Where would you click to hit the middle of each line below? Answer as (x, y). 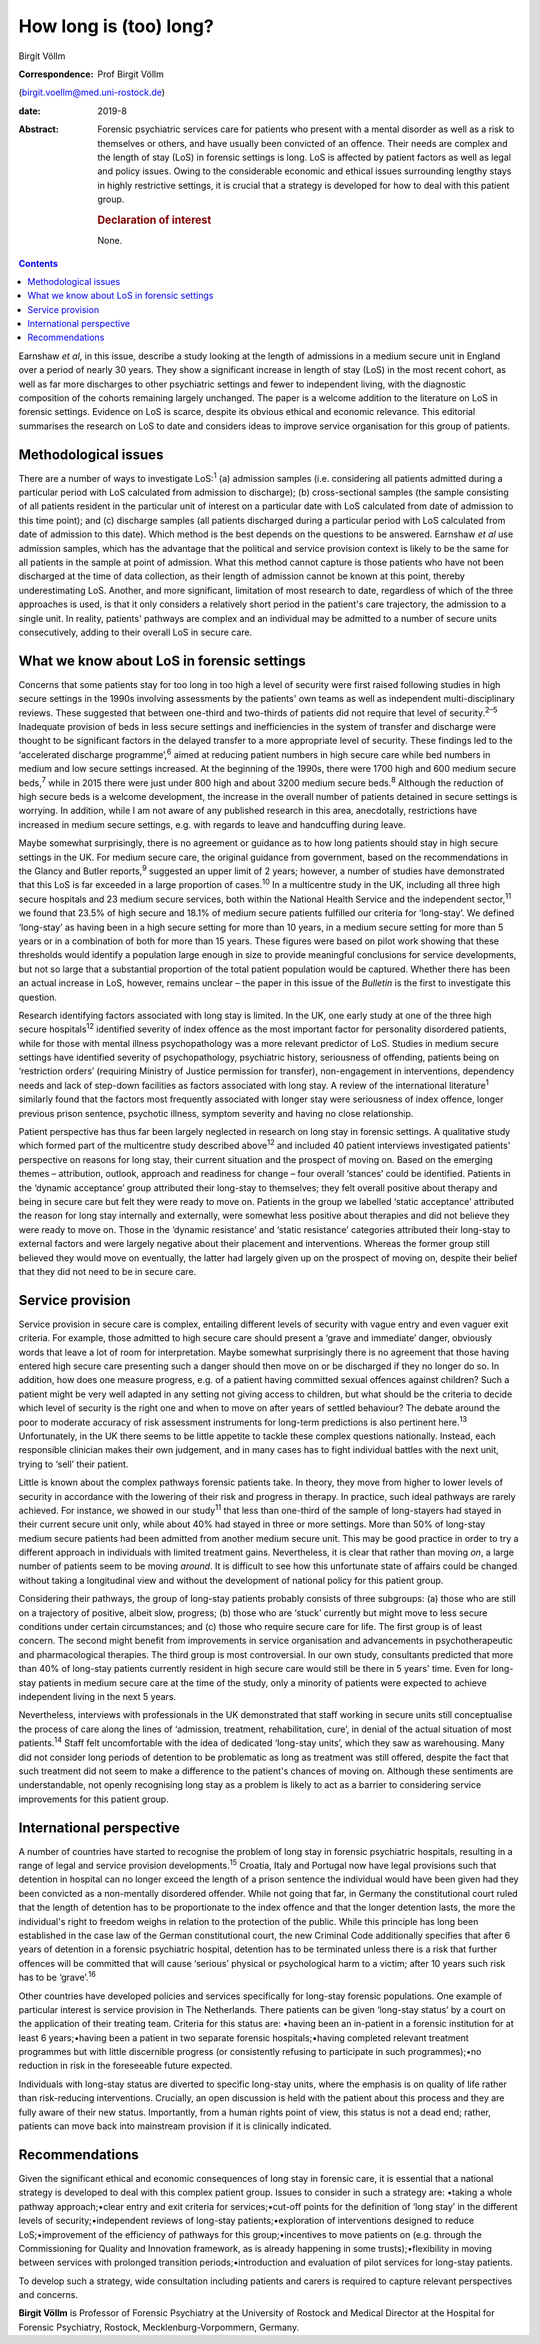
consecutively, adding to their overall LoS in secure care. (135, 632)
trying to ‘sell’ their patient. (73, 1464)
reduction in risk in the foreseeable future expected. (125, 2066)
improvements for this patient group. (93, 1799)
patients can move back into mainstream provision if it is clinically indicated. (175, 2126)
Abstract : (38, 129)
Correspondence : (56, 74)
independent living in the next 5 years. (97, 1696)
